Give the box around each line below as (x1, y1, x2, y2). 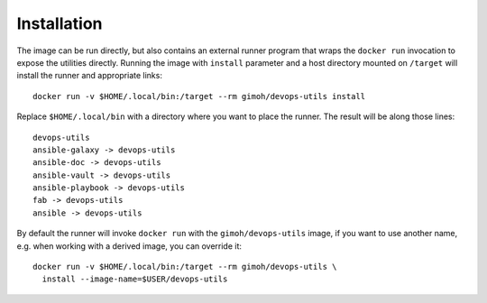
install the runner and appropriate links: (16, 70, 162, 81)
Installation (16, 14, 103, 33)
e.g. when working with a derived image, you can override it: (16, 240, 243, 252)
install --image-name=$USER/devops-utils (41, 274, 228, 284)
